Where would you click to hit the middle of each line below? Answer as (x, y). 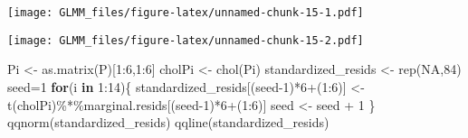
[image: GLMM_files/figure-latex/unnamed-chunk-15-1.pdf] (186, 13)
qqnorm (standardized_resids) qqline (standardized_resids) (168, 122)
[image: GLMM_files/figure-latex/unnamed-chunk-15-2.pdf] (186, 40)
